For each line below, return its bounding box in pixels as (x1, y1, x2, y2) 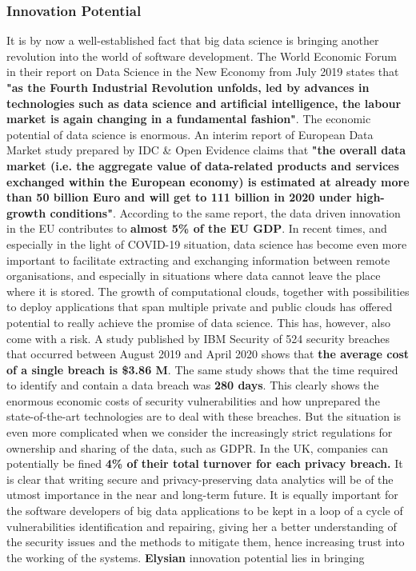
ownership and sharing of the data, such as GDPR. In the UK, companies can (6, 439, 389, 456)
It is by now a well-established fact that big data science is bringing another (6, 32, 379, 49)
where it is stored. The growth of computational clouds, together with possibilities (6, 282, 410, 299)
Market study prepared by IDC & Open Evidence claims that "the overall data (6, 142, 406, 158)
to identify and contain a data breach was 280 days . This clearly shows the (6, 377, 379, 393)
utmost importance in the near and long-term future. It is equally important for (6, 486, 398, 503)
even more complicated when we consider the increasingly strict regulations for (6, 424, 393, 441)
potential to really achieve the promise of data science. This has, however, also (6, 313, 390, 330)
